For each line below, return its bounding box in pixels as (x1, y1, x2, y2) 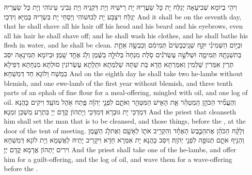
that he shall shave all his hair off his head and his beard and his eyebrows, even (4, 21, 243, 31)
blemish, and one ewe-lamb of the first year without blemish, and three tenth (4, 78, 233, 88)
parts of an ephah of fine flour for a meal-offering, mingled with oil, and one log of (4, 87, 248, 97)
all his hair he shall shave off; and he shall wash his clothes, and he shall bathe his (4, 30, 248, 40)
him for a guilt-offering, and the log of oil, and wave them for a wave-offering (4, 154, 233, 164)
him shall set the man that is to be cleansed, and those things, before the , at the (4, 116, 246, 126)
